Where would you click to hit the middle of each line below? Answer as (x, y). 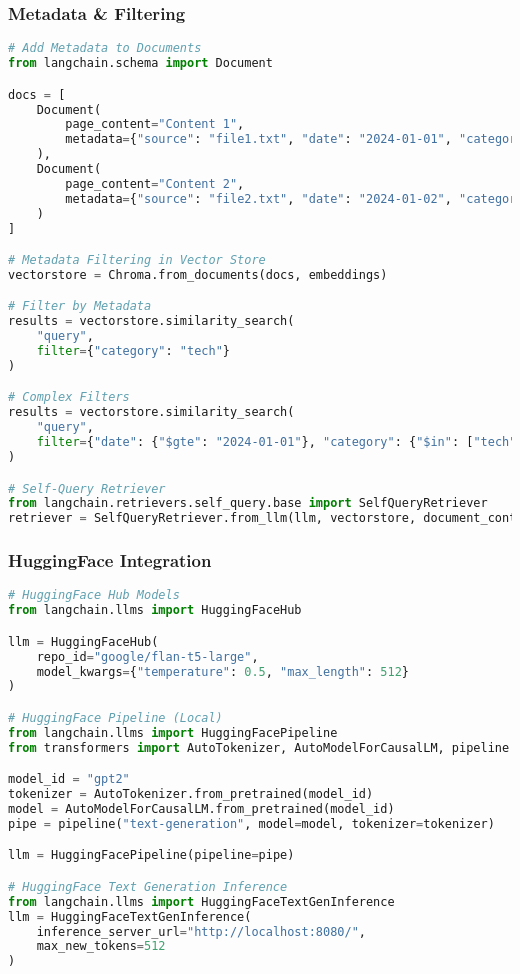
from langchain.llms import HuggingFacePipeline (173, 732)
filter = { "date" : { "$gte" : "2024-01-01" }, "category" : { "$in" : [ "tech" (276, 442)
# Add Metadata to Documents (105, 48)
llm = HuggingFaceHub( (83, 641)
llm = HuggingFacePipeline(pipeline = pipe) (151, 855)
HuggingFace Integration (110, 560)
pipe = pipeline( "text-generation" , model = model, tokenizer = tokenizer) (251, 823)
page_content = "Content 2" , (155, 183)
